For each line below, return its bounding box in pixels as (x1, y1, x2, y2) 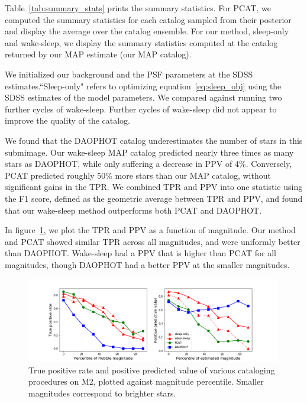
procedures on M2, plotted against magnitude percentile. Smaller (28, 375, 264, 388)
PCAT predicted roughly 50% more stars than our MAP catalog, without (5, 169, 271, 181)
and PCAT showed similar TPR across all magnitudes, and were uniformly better (5, 235, 300, 247)
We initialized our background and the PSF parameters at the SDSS (5, 67, 253, 80)
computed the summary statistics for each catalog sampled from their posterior (5, 13, 292, 25)
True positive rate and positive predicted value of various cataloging (28, 363, 275, 376)
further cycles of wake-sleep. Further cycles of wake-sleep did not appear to (5, 102, 277, 115)
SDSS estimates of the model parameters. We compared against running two (5, 91, 282, 104)
